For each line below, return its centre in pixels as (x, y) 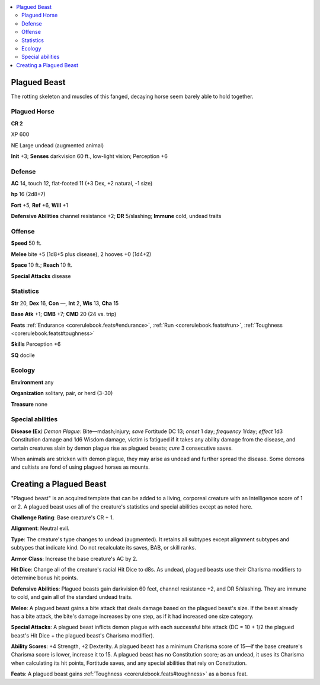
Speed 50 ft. (26, 243)
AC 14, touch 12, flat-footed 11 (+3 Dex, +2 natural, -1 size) (82, 184)
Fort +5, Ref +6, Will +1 (39, 205)
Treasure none (29, 404)
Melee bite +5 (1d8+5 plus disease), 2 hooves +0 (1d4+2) (81, 254)
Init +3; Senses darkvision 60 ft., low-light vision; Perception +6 (89, 156)
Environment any (32, 382)
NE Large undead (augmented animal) (57, 145)
